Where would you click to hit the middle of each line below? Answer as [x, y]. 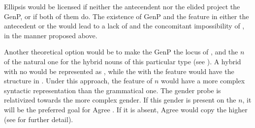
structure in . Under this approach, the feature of [78, 81]
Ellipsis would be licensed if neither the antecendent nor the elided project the [122, 6]
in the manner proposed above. [51, 35]
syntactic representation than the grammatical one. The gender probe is [112, 90]
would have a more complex [203, 81]
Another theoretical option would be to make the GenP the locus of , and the [121, 52]
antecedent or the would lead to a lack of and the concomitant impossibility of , [124, 26]
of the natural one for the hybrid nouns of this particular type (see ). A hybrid [123, 61]
